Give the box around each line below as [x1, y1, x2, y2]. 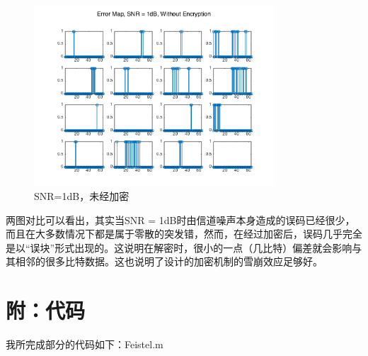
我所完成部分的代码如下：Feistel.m [6, 337, 163, 352]
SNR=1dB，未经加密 [34, 188, 130, 203]
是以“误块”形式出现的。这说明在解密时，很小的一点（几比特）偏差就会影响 [6, 240, 352, 255]
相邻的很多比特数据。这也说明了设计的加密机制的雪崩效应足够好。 [15, 254, 323, 269]
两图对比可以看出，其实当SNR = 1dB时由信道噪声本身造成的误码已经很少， [6, 212, 355, 227]
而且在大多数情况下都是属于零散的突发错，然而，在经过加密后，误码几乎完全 [6, 226, 362, 241]
